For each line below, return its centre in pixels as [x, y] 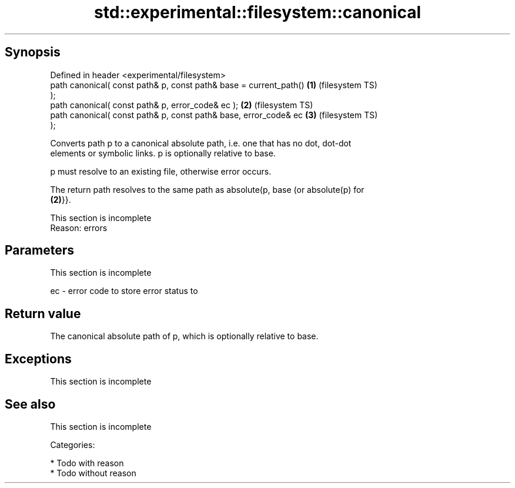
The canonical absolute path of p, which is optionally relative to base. [184, 336]
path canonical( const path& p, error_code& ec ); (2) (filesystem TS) [182, 105]
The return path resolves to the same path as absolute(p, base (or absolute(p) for [207, 189]
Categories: [73, 444]
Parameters [39, 250]
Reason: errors [79, 228]
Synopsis [33, 52]
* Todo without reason [93, 473]
